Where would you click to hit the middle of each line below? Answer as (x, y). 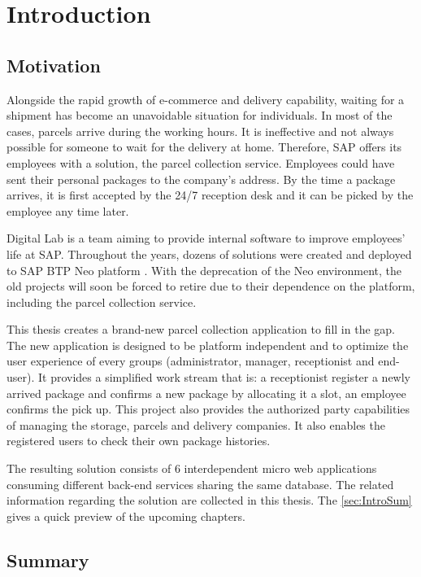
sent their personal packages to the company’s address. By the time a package (201, 179)
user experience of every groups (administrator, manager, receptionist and (191, 361)
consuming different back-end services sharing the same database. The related (200, 484)
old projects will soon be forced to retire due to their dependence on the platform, (211, 286)
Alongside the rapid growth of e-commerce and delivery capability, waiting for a (206, 99)
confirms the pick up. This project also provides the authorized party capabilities (208, 409)
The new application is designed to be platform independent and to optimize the (208, 345)
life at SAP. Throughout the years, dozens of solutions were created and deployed (209, 254)
